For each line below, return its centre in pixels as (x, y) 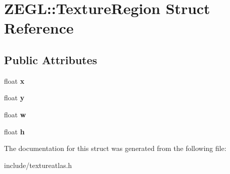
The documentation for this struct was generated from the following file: (115, 148)
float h (14, 131)
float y (14, 98)
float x (14, 80)
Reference (39, 28)
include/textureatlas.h (38, 165)
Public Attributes (51, 59)
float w (15, 114)
